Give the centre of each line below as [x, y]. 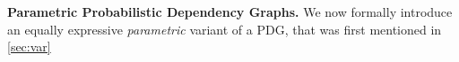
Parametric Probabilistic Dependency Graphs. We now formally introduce [230, 12]
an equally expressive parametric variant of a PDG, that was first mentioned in [225, 29]
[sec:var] [29, 46]
